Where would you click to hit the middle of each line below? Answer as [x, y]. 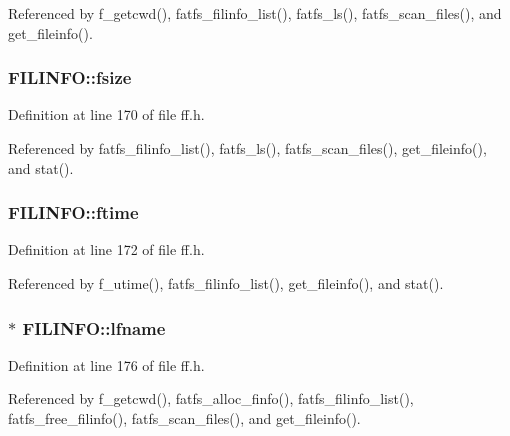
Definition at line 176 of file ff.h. [106, 364]
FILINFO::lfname [94, 327]
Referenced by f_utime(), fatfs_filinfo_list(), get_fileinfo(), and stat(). [226, 283]
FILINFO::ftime [73, 212]
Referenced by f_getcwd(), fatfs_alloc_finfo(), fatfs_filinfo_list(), [211, 398]
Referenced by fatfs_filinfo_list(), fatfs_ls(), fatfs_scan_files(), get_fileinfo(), [247, 148]
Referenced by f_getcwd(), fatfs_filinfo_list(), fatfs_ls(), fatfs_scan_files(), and [255, 13]
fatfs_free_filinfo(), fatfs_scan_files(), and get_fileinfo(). [184, 418]
